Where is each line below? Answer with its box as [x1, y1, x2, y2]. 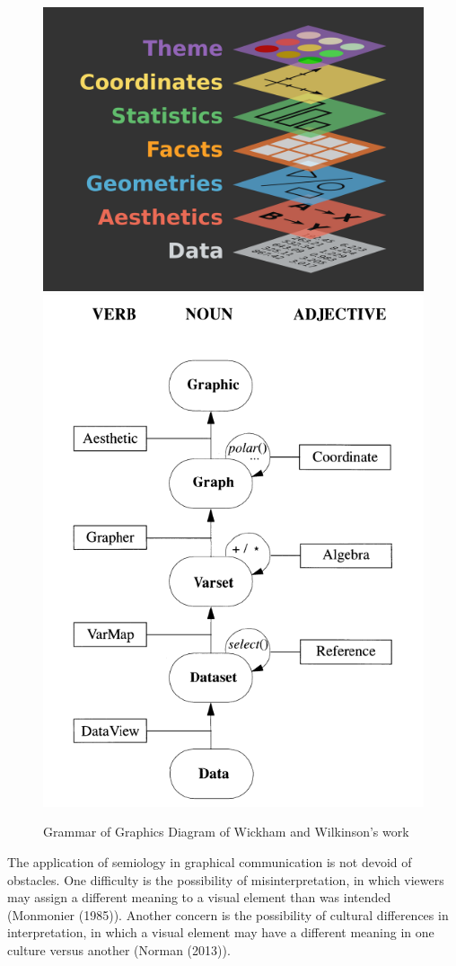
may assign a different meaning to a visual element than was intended [7, 888, 391, 907]
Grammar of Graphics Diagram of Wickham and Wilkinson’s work [43, 822, 409, 841]
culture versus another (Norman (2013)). [7, 940, 231, 959]
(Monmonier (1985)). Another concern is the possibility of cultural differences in [7, 905, 449, 924]
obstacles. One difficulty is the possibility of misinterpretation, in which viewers [7, 870, 444, 889]
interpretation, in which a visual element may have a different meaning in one [7, 923, 434, 942]
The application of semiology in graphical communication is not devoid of [7, 852, 412, 871]
